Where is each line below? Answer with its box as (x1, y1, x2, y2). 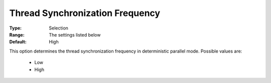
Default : (9, 39, 27, 45)
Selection (49, 25, 69, 31)
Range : (9, 31, 25, 37)
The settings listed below (49, 31, 101, 37)
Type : (9, 25, 22, 31)
